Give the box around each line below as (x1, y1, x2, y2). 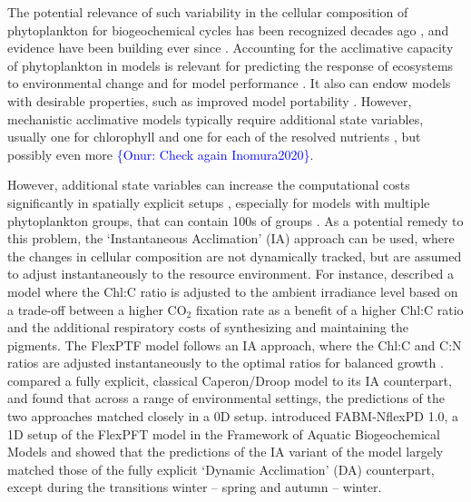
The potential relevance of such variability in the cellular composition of (7, 3, 408, 21)
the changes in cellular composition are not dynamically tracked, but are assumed (7, 246, 462, 265)
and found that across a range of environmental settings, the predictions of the (7, 389, 446, 408)
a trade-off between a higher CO (7, 300, 187, 319)
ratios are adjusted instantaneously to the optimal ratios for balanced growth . (7, 353, 444, 372)
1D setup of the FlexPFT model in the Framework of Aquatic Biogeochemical (7, 424, 440, 443)
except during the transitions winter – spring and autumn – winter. (7, 477, 382, 497)
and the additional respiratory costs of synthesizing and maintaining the (7, 318, 408, 337)
